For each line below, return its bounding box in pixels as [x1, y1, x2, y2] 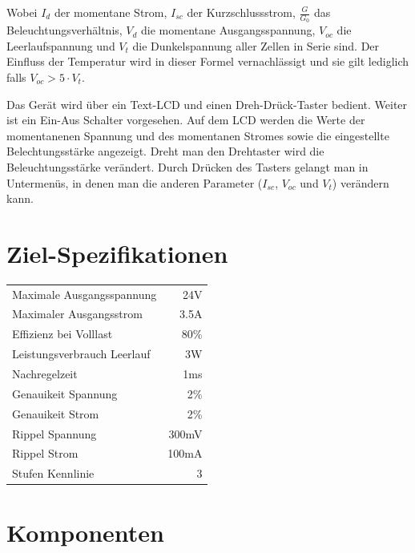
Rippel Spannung [12, 425, 97, 442]
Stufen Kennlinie [12, 465, 95, 482]
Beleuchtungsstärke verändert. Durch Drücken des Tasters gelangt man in [6, 158, 369, 175]
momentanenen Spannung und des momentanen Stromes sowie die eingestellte [6, 127, 389, 143]
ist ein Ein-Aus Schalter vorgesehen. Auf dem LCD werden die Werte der [6, 111, 365, 128]
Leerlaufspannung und [6, 37, 115, 54]
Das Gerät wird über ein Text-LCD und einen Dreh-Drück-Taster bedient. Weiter [6, 95, 408, 112]
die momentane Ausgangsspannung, [141, 22, 316, 38]
